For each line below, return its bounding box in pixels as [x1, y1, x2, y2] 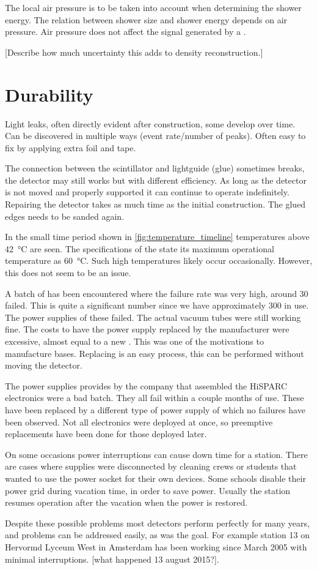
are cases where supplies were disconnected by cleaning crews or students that [5, 460, 297, 473]
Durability [5, 81, 93, 107]
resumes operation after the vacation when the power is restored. [5, 496, 248, 509]
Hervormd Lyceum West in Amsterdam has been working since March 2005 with [5, 540, 307, 553]
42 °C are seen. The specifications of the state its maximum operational [5, 242, 274, 255]
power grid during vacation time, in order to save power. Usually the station [5, 484, 291, 497]
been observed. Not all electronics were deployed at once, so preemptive [5, 415, 273, 428]
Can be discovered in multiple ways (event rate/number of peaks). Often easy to [5, 129, 306, 142]
